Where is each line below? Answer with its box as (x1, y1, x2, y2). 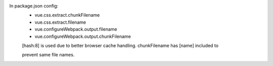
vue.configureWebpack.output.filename (34, 26, 117, 32)
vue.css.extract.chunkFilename (34, 12, 100, 18)
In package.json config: (9, 3, 59, 9)
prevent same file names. (22, 52, 75, 58)
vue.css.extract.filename (34, 19, 86, 25)
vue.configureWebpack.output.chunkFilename (34, 33, 131, 39)
